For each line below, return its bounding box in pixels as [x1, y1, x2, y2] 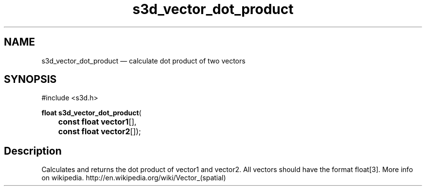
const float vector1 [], [58, 117, 137, 127]
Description [4, 144, 62, 157]
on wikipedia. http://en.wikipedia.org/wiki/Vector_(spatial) [41, 174, 226, 182]
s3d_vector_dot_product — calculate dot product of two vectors [41, 56, 246, 65]
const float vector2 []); [58, 127, 141, 137]
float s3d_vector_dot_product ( [41, 109, 142, 117]
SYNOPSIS [4, 73, 57, 86]
